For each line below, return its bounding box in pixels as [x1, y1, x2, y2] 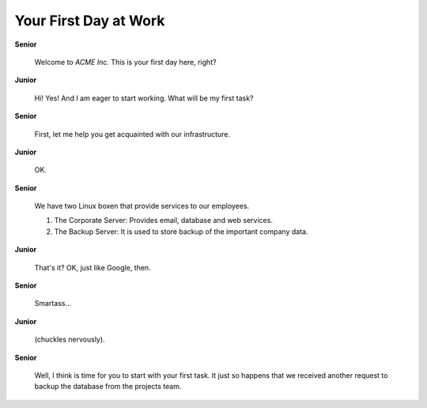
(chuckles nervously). [34, 334, 106, 344]
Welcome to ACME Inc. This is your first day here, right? [34, 57, 217, 66]
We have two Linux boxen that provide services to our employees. [34, 202, 250, 211]
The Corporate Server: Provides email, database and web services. [54, 216, 273, 225]
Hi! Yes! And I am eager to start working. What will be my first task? [34, 93, 254, 103]
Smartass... [34, 299, 71, 308]
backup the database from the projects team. [34, 382, 182, 391]
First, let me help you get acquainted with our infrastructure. [34, 129, 231, 138]
